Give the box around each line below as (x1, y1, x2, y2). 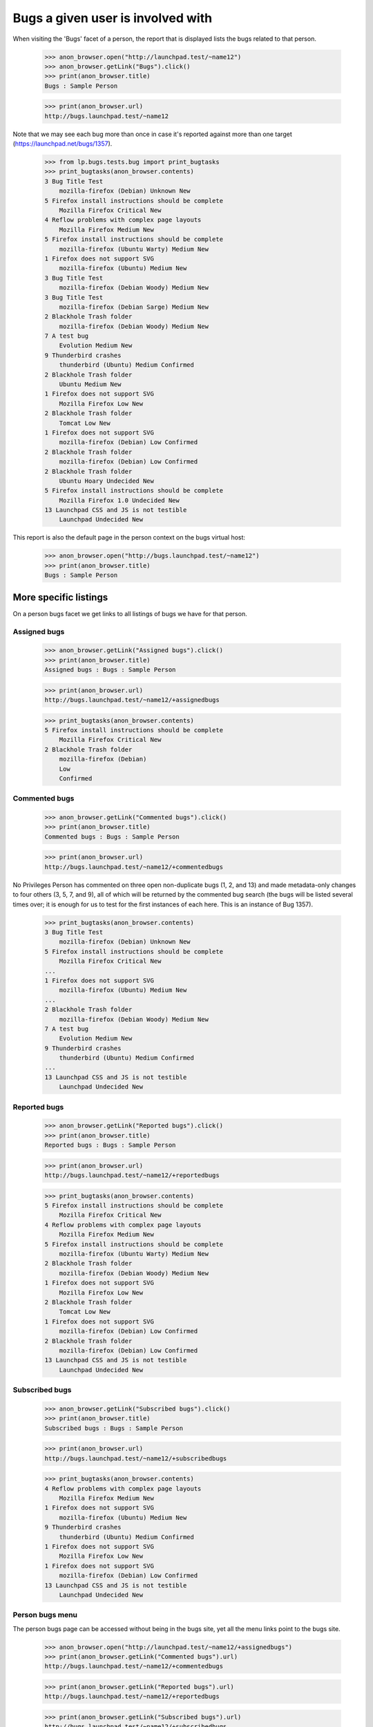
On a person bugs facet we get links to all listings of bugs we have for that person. (12, 609, 248, 618)
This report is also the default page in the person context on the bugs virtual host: (12, 533, 245, 542)
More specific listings (12, 591, 108, 603)
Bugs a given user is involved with (12, 10, 213, 26)
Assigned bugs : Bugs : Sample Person (44, 666, 176, 674)
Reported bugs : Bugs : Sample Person (44, 1141, 176, 1149)
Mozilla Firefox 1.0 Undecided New (59, 496, 180, 504)
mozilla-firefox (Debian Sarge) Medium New (59, 303, 209, 311)
